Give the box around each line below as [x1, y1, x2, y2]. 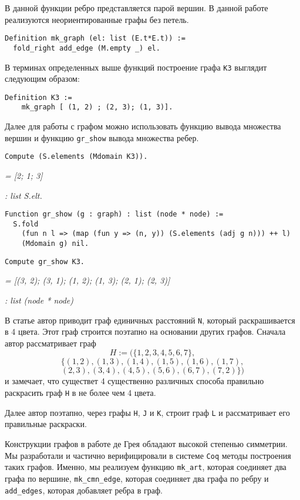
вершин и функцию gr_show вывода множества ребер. [5, 131, 199, 144]
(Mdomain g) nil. [21, 239, 89, 248]
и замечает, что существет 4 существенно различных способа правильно [5, 375, 264, 387]
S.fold [13, 219, 39, 228]
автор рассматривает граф [5, 336, 96, 349]
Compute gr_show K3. [5, 257, 85, 266]
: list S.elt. [5, 189, 42, 201]
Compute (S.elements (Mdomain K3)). [5, 152, 148, 161]
